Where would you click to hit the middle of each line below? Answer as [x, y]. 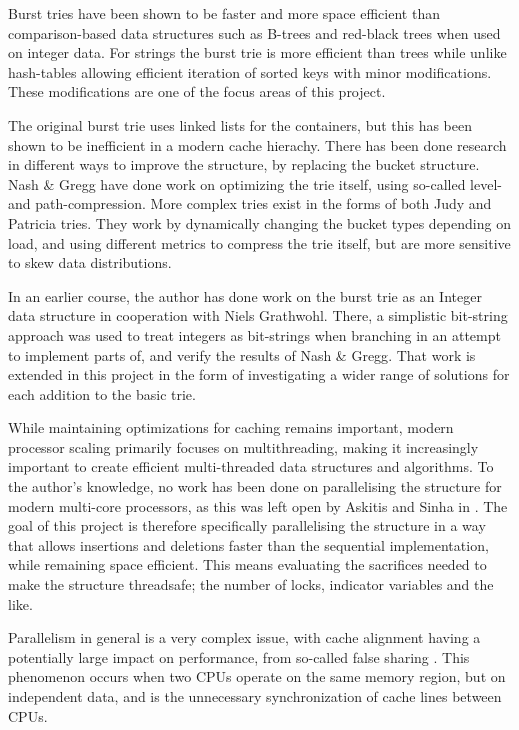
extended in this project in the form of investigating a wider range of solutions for [259, 374]
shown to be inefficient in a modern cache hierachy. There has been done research [257, 144]
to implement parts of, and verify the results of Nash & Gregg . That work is [242, 354]
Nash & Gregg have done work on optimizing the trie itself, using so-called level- [255, 183]
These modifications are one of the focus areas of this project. [197, 91]
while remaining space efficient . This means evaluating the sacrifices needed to [247, 564]
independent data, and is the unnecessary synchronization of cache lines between [255, 696]
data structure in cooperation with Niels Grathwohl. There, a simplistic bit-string [258, 315]
